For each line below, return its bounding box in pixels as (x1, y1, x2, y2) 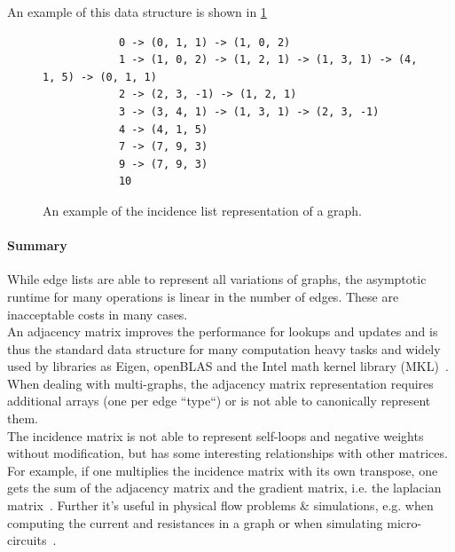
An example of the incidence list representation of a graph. (43, 201, 362, 219)
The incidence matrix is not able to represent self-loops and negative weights (7, 426, 424, 445)
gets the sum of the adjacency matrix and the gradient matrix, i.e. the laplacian (7, 478, 442, 497)
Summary (7, 236, 67, 255)
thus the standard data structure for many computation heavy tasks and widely (7, 339, 441, 358)
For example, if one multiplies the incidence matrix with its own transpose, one (7, 461, 438, 479)
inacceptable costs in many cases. (7, 304, 188, 323)
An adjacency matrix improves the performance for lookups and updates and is (7, 322, 438, 341)
